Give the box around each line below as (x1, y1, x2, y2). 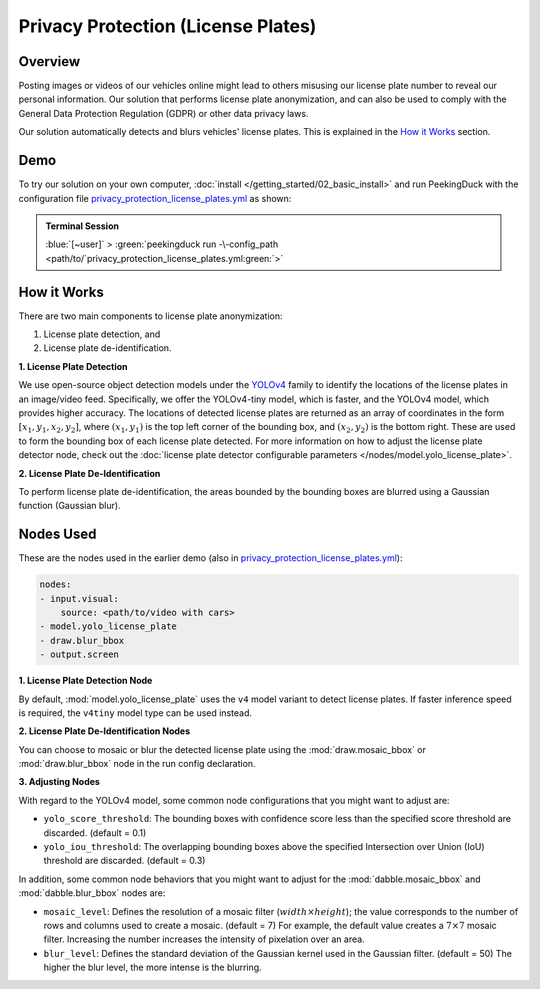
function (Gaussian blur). (18, 500, 121, 512)
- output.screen (39, 649, 120, 660)
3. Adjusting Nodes (18, 776, 100, 788)
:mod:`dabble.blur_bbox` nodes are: (18, 887, 166, 899)
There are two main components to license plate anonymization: (18, 310, 283, 322)
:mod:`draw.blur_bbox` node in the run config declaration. (18, 758, 256, 770)
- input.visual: (39, 593, 120, 604)
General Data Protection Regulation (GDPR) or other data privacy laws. (18, 107, 309, 119)
